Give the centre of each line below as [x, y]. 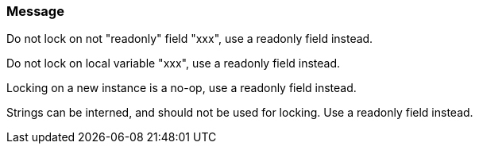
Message [35, 11]
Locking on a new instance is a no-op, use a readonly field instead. [182, 88]
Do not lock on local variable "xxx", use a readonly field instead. [174, 63]
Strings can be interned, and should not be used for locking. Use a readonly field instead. [240, 113]
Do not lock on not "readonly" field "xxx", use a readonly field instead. [190, 39]
